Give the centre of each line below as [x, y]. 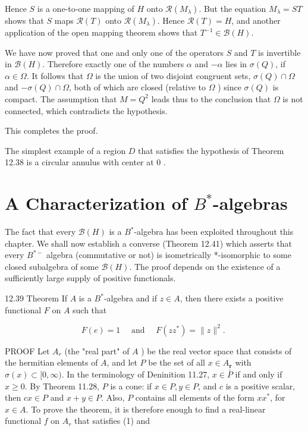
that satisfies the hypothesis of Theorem [211, 150]
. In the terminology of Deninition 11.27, [136, 374]
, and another [256, 20]
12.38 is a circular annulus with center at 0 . [85, 162]
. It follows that [55, 75]
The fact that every [40, 232]
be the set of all [177, 362]
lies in [236, 64]
